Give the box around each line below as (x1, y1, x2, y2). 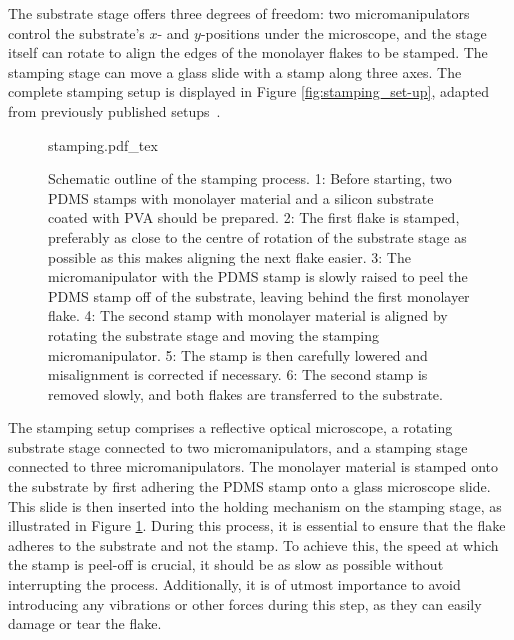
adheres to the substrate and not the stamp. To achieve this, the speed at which (8, 534, 499, 555)
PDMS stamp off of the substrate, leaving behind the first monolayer (48, 285, 470, 306)
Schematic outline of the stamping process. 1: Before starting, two (48, 168, 452, 189)
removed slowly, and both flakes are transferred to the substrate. (48, 383, 443, 404)
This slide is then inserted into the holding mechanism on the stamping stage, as (8, 495, 502, 516)
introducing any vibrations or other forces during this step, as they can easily (8, 593, 482, 614)
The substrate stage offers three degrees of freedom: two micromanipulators (8, 3, 470, 23)
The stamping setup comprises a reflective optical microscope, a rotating (8, 417, 453, 438)
